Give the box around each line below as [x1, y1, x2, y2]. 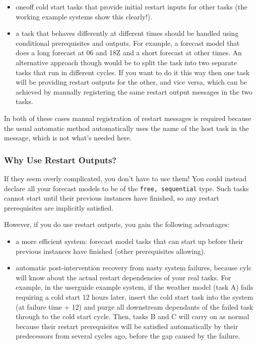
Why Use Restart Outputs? [4, 153, 117, 166]
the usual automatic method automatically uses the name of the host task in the [4, 122, 249, 133]
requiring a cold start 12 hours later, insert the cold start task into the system [15, 291, 254, 302]
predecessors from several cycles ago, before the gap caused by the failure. [15, 331, 240, 341]
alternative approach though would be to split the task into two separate [15, 57, 237, 67]
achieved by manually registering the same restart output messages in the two [15, 86, 253, 97]
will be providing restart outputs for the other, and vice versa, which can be [15, 77, 247, 87]
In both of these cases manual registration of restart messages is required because [4, 113, 252, 123]
